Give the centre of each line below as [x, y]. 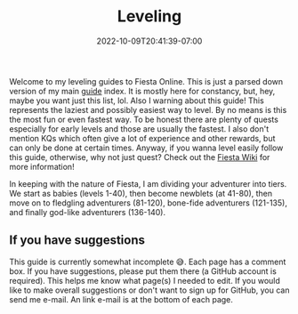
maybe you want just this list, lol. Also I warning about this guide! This [137, 101]
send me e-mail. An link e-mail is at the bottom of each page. [121, 299]
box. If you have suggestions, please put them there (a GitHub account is [143, 271]
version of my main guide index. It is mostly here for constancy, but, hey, [142, 91]
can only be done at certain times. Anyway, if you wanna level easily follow [146, 148]
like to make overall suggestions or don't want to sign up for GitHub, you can [149, 290]
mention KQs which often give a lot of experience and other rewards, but [142, 138]
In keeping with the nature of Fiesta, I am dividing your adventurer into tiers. [148, 183]
